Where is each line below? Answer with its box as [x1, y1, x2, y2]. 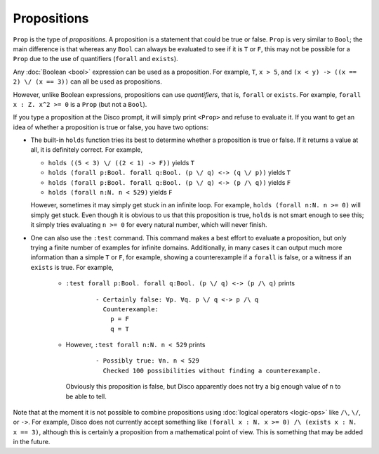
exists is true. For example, [30, 263, 114, 271]
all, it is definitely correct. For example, [30, 145, 143, 154]
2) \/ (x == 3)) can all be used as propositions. [13, 77, 163, 86]
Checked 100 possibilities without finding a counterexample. [102, 366, 322, 375]
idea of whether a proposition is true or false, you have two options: [13, 123, 209, 131]
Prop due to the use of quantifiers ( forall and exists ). [13, 55, 178, 63]
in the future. [13, 438, 51, 446]
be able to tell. [65, 392, 107, 401]
